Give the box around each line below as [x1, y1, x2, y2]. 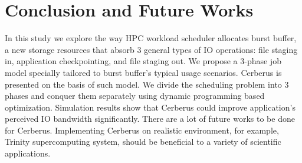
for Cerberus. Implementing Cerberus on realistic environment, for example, [5, 124, 279, 136]
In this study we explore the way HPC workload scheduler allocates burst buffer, [5, 32, 297, 44]
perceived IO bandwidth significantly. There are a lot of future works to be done [5, 112, 295, 125]
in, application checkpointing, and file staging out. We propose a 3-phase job [5, 55, 281, 67]
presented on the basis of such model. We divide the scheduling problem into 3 [5, 78, 289, 90]
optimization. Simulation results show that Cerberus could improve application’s [5, 101, 296, 113]
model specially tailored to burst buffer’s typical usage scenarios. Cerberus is [5, 66, 282, 78]
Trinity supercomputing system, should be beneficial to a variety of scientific [5, 135, 281, 148]
